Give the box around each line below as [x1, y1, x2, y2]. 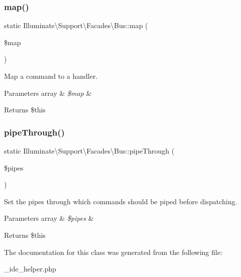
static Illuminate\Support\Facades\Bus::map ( [4, 20, 148, 31]
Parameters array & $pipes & [4, 213, 94, 223]
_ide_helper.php [4, 263, 56, 274]
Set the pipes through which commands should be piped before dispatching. [4, 196, 237, 206]
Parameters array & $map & [4, 87, 92, 98]
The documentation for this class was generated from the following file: [4, 246, 222, 257]
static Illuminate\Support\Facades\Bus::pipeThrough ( [4, 146, 175, 156]
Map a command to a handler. [4, 71, 98, 81]
